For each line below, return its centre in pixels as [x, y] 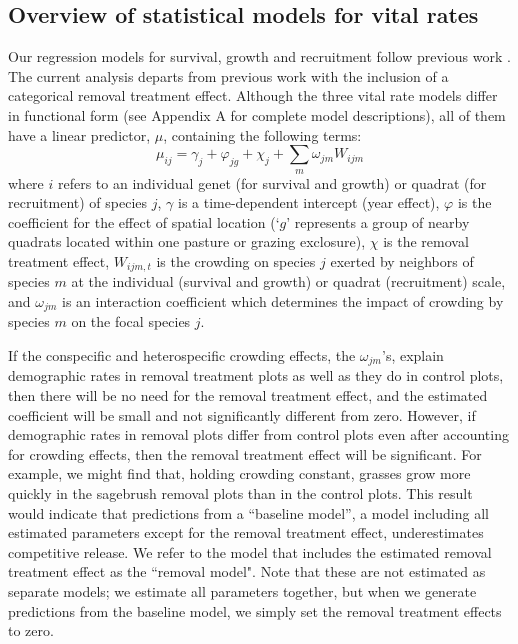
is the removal [426, 241]
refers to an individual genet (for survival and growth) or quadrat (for [272, 182]
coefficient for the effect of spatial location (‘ [144, 221]
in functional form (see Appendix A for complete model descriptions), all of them [257, 114]
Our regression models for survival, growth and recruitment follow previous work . [259, 56]
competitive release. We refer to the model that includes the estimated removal [250, 551]
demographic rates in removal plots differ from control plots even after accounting [258, 434]
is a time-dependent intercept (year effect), [308, 202]
